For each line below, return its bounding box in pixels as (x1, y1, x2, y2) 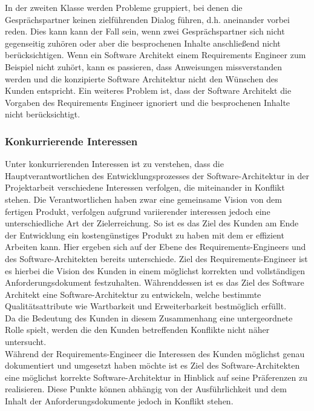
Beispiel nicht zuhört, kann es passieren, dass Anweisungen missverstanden (5, 60, 282, 73)
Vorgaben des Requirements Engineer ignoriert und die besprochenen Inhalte (5, 96, 290, 108)
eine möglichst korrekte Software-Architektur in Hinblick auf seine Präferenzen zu (5, 370, 307, 383)
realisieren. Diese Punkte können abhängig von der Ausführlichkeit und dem (5, 383, 287, 395)
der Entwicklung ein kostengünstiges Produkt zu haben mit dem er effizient (5, 228, 284, 241)
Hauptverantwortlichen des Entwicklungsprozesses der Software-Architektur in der (5, 169, 309, 182)
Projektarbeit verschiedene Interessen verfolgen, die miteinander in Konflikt (5, 181, 285, 194)
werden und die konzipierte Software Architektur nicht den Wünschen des (5, 72, 278, 85)
